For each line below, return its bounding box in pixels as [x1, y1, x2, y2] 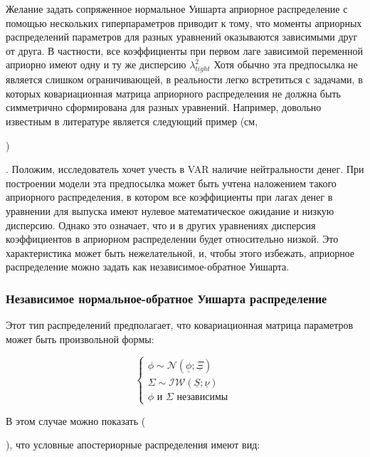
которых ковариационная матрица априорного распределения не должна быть [6, 85, 341, 100]
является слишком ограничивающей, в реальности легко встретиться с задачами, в [6, 72, 363, 87]
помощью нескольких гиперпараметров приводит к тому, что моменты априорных [6, 15, 362, 30]
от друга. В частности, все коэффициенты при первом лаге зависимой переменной [6, 43, 364, 58]
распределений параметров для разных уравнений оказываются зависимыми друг [6, 29, 358, 44]
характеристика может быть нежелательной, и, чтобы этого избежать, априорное [6, 245, 355, 260]
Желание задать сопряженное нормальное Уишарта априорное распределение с [6, 1, 348, 16]
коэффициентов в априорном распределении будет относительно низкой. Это [6, 231, 339, 246]
